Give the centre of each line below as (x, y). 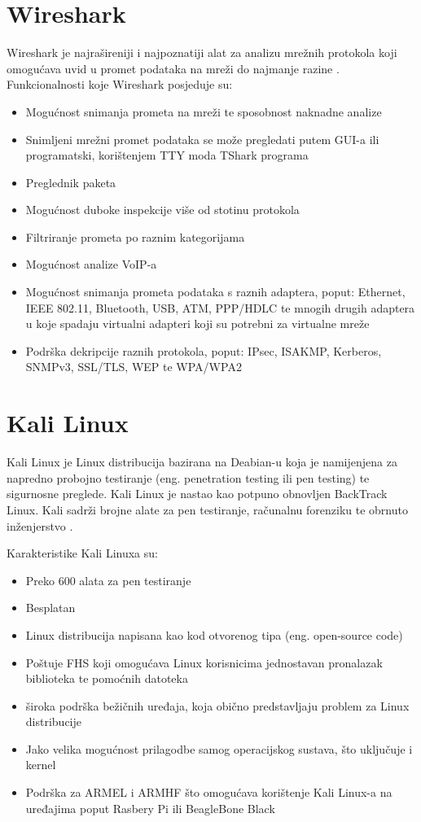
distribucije (53, 721)
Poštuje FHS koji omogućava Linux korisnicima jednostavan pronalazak (204, 662)
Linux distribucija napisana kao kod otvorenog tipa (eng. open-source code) (214, 634)
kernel (41, 765)
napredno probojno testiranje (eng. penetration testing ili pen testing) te (188, 477)
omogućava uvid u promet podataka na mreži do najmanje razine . (173, 68)
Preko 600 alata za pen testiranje (108, 580)
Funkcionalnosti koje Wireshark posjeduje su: (120, 84)
